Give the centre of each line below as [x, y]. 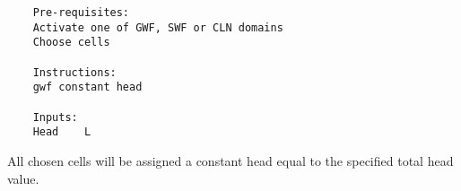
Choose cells [71, 43]
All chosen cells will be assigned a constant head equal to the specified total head [230, 160]
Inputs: [55, 117]
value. [23, 178]
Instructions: [74, 72]
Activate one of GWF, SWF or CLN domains [158, 27]
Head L [62, 132]
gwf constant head [87, 87]
